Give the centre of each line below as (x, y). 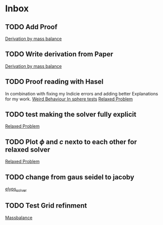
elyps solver (16, 189)
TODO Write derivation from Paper (59, 54)
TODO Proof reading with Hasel (54, 82)
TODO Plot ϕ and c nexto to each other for (71, 142)
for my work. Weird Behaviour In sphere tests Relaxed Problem (69, 99)
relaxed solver (28, 150)
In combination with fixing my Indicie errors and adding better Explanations (82, 93)
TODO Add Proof (31, 27)
